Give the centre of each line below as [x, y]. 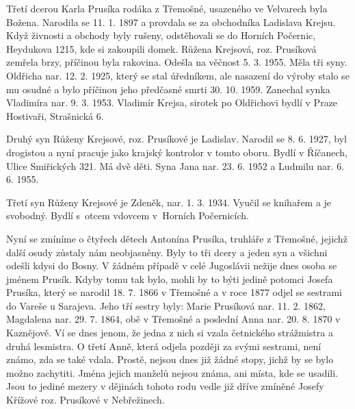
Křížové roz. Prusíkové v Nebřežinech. [86, 400]
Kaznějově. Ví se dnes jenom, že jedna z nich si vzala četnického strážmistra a [170, 333]
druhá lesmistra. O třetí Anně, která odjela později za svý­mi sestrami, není [164, 346]
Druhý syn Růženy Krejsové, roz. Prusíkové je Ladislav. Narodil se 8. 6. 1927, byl [176, 139]
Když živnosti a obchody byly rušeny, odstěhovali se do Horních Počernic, [161, 35]
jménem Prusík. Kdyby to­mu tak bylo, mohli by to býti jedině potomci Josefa [170, 278]
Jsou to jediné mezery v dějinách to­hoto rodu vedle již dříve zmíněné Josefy [165, 386]
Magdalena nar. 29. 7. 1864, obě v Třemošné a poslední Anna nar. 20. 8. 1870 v [173, 319]
